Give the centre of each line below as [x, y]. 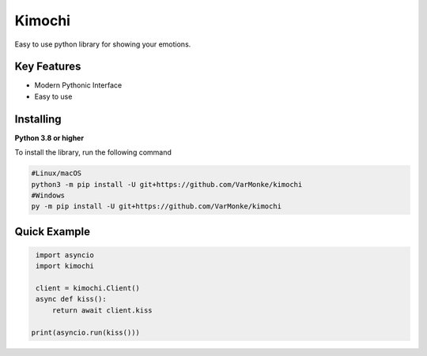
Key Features [48, 67]
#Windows [48, 195]
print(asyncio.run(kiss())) [85, 332]
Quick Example [53, 232]
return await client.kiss [102, 310]
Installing [38, 119]
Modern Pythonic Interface [78, 85]
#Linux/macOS [57, 173]
